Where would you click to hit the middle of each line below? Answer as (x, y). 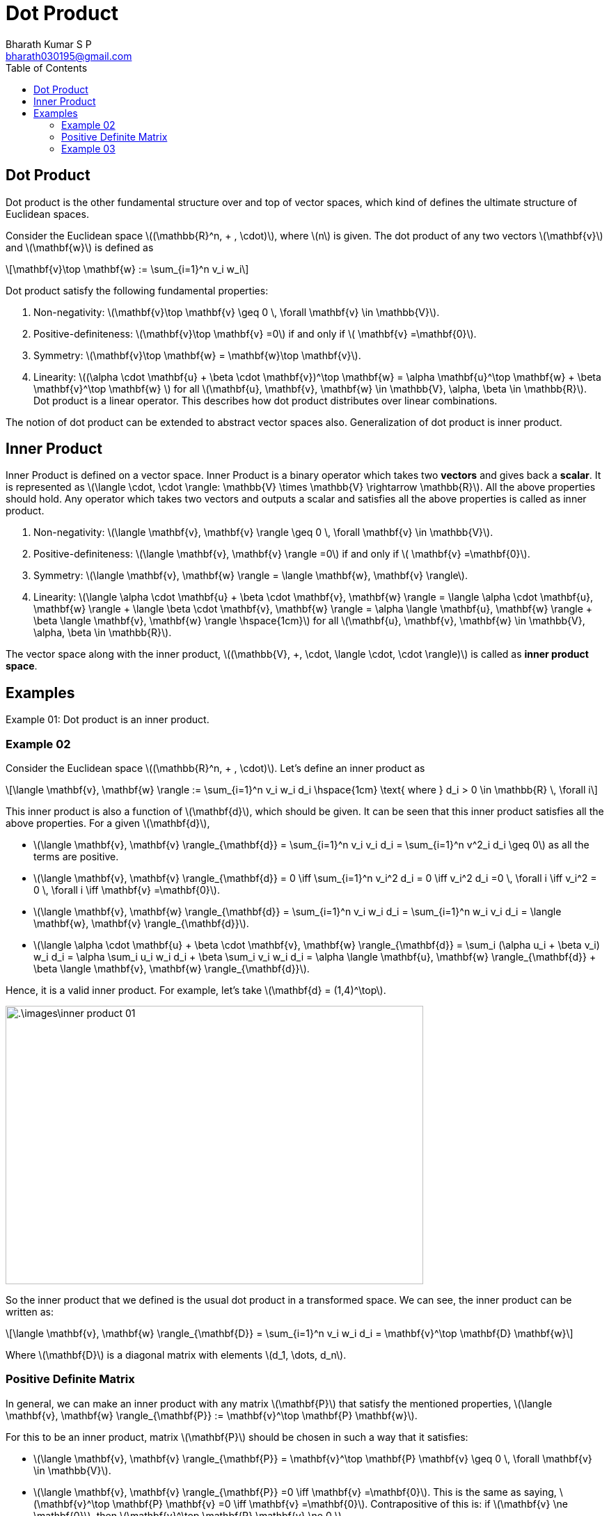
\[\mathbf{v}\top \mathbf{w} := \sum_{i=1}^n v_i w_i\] (127, 269)
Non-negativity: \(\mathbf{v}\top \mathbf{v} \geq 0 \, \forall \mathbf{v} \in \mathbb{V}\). (237, 312)
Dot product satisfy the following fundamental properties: (137, 290)
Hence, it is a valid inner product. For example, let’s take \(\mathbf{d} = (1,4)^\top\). (196, 990)
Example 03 (88, 148)
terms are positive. (76, 857)
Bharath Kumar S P (49, 44)
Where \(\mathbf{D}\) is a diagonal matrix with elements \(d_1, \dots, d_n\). (176, 1355)
